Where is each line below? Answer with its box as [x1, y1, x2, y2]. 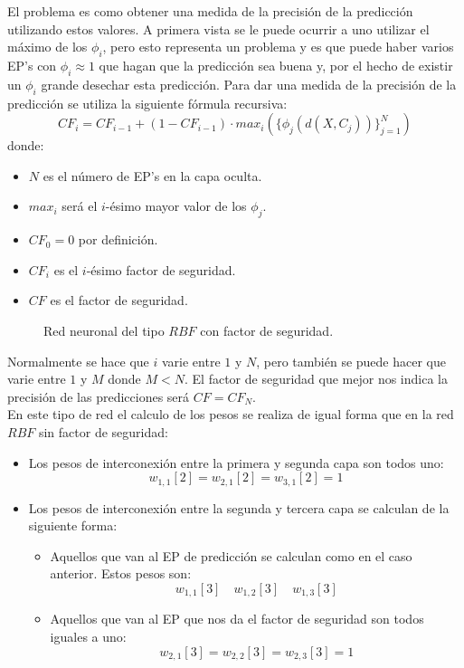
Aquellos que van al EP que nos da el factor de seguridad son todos [50, 609, 424, 628]
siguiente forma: [28, 516, 118, 535]
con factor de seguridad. [200, 320, 334, 339]
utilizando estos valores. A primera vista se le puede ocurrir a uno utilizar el [7, 19, 430, 38]
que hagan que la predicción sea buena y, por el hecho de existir [99, 55, 453, 74]
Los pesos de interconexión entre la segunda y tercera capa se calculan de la [28, 498, 450, 517]
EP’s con [7, 55, 57, 74]
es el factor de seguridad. [50, 291, 188, 310]
